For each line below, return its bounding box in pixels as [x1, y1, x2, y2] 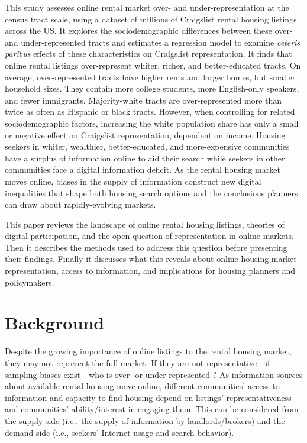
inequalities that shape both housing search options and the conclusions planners [5, 186, 298, 199]
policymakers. [5, 276, 54, 288]
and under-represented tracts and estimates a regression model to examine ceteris [5, 35, 300, 48]
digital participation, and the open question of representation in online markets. [5, 229, 294, 242]
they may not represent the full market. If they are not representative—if [5, 356, 270, 368]
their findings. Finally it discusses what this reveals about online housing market [5, 253, 297, 265]
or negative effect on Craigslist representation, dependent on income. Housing [5, 128, 286, 141]
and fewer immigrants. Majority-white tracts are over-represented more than [5, 93, 282, 106]
